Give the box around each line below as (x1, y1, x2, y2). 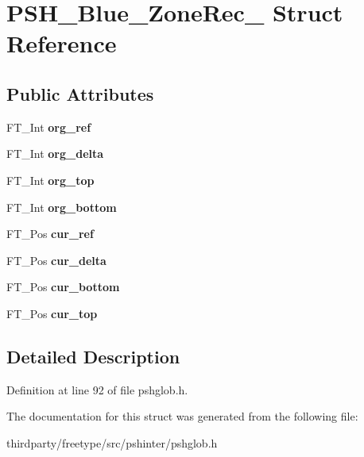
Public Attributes (6, 81, 154, 106)
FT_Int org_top (6, 171, 95, 188)
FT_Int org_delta (6, 145, 104, 162)
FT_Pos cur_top (6, 305, 98, 321)
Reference (6, 27, 117, 60)
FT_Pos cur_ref (6, 225, 94, 242)
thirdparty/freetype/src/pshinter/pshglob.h (6, 434, 218, 451)
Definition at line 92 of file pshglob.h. (6, 381, 188, 397)
